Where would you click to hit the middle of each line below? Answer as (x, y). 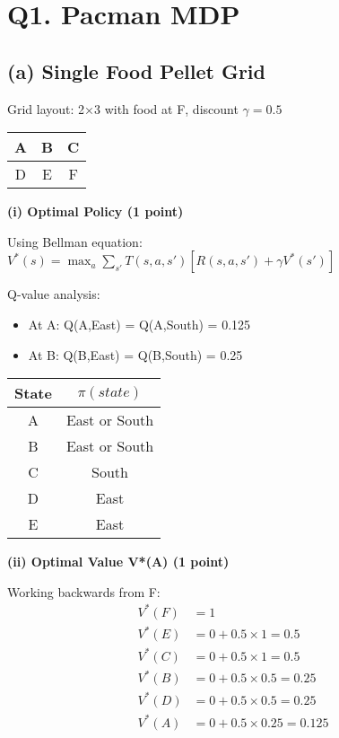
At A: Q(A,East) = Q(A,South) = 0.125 (139, 324)
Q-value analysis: (54, 294)
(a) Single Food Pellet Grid (136, 70)
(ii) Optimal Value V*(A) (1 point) (118, 562)
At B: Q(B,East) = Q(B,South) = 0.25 (135, 354)
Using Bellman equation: (75, 241)
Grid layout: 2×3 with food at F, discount (123, 108)
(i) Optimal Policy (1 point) (96, 211)
